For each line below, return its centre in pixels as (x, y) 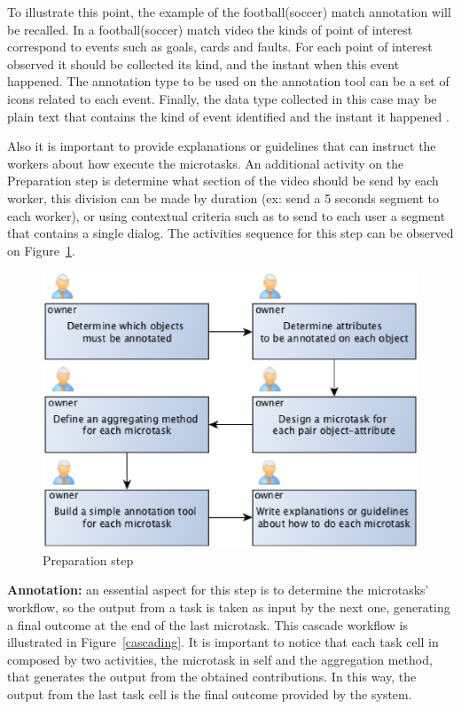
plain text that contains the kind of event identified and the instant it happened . (228, 116)
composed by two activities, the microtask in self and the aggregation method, (220, 659)
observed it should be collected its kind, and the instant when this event (203, 63)
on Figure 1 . (41, 250)
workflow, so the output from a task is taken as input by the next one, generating (229, 607)
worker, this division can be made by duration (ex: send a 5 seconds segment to (223, 197)
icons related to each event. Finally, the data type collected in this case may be (222, 98)
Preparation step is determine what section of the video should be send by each (223, 181)
